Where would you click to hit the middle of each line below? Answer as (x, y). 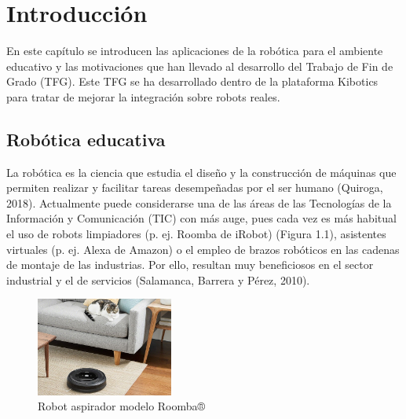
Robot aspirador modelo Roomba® (122, 406)
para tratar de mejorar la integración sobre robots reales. (143, 96)
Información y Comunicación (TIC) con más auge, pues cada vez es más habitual (201, 218)
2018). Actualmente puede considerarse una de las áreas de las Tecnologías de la (199, 202)
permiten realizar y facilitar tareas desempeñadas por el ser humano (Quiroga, (195, 187)
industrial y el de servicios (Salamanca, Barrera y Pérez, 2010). (158, 279)
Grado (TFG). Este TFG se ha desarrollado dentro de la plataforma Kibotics (192, 81)
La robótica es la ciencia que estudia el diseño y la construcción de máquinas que (201, 172)
